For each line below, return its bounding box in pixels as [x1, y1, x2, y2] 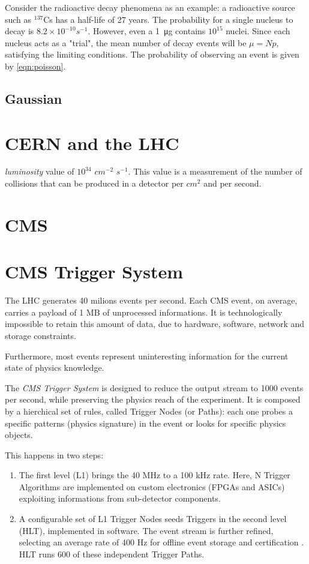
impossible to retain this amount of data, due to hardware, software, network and [5, 317, 305, 330]
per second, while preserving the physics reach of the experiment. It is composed [5, 393, 301, 406]
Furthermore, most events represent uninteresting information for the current [5, 349, 289, 362]
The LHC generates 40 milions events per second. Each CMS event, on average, [5, 294, 298, 307]
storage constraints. [5, 329, 76, 341]
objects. [5, 428, 33, 441]
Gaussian [5, 89, 62, 107]
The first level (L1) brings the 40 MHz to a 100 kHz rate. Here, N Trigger [19, 469, 290, 481]
